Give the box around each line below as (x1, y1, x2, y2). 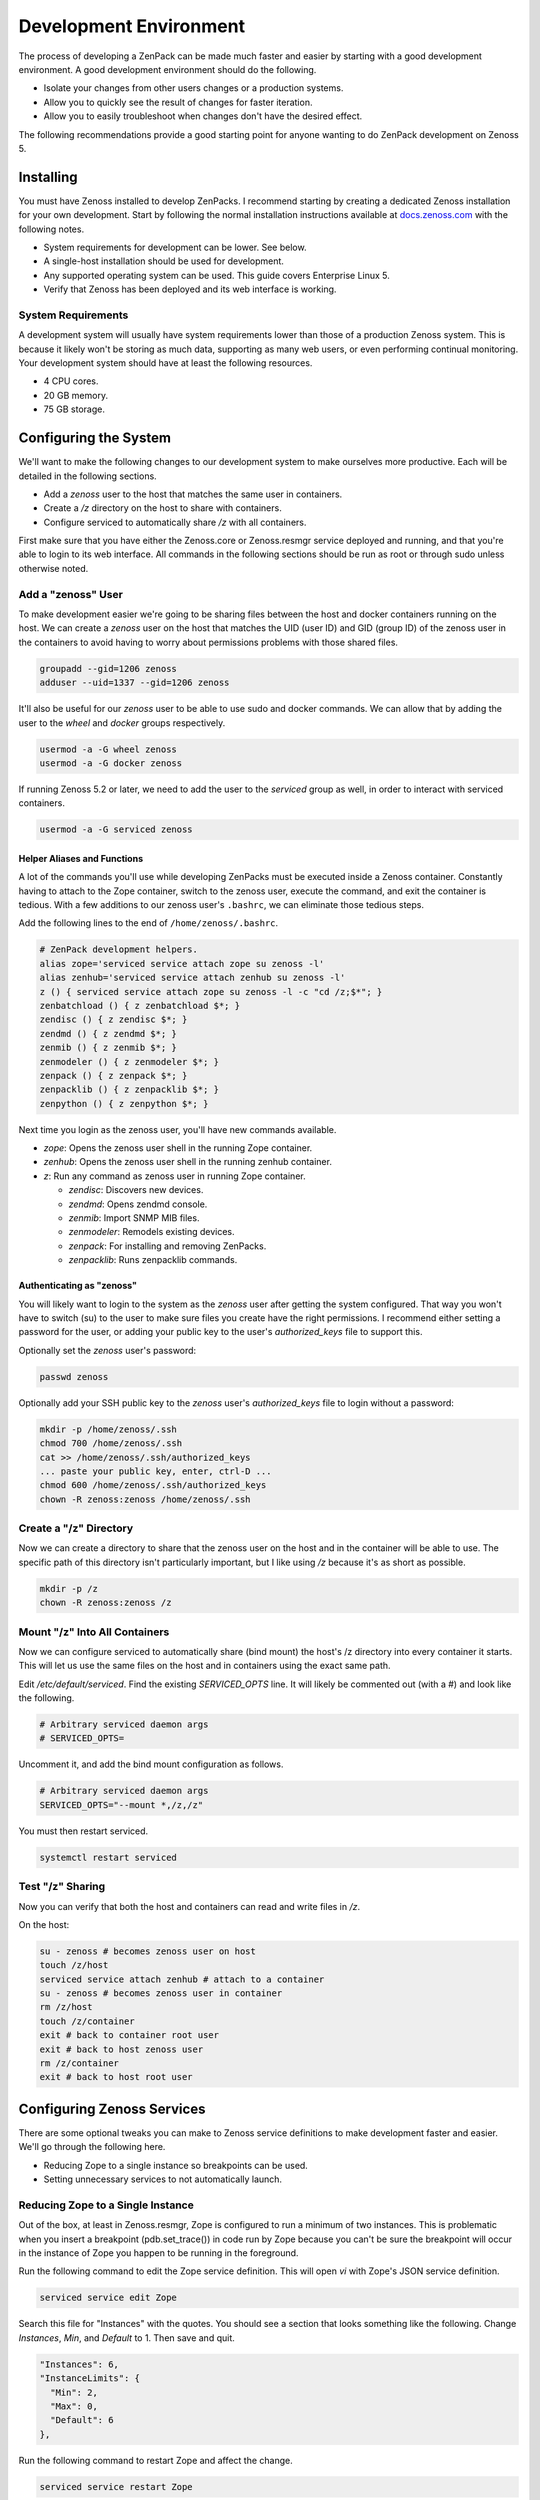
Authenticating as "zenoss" (18, 1280, 138, 1292)
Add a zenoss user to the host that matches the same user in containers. (43, 488, 343, 500)
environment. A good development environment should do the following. (18, 63, 317, 75)
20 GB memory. (43, 389, 109, 401)
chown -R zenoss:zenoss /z (39, 1597, 172, 1609)
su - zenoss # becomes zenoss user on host (39, 1945, 257, 1957)
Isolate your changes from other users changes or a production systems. (43, 82, 344, 94)
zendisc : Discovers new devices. (68, 1184, 204, 1196)
